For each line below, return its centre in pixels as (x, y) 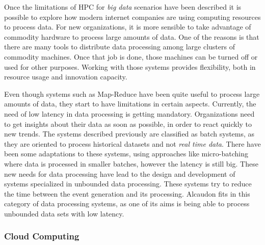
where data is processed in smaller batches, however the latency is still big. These (131, 163)
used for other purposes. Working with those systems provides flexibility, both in (130, 66)
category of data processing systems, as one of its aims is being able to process (127, 203)
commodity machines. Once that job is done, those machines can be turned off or (131, 56)
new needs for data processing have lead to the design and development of (120, 173)
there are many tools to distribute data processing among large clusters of (120, 47)
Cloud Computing (42, 236)
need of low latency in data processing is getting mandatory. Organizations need (129, 113)
